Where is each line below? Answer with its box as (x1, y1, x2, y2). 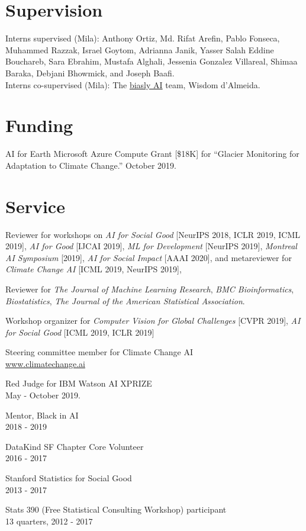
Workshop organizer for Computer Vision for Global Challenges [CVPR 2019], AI (5, 314, 301, 327)
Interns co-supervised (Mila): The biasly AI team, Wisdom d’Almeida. (5, 78, 260, 91)
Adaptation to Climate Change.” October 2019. (5, 159, 176, 171)
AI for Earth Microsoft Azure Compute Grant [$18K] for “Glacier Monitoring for (5, 147, 299, 160)
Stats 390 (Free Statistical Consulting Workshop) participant (5, 503, 227, 516)
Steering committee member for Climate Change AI (5, 346, 194, 358)
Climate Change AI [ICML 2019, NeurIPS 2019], (5, 263, 182, 275)
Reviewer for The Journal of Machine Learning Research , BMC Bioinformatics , (5, 282, 294, 295)
